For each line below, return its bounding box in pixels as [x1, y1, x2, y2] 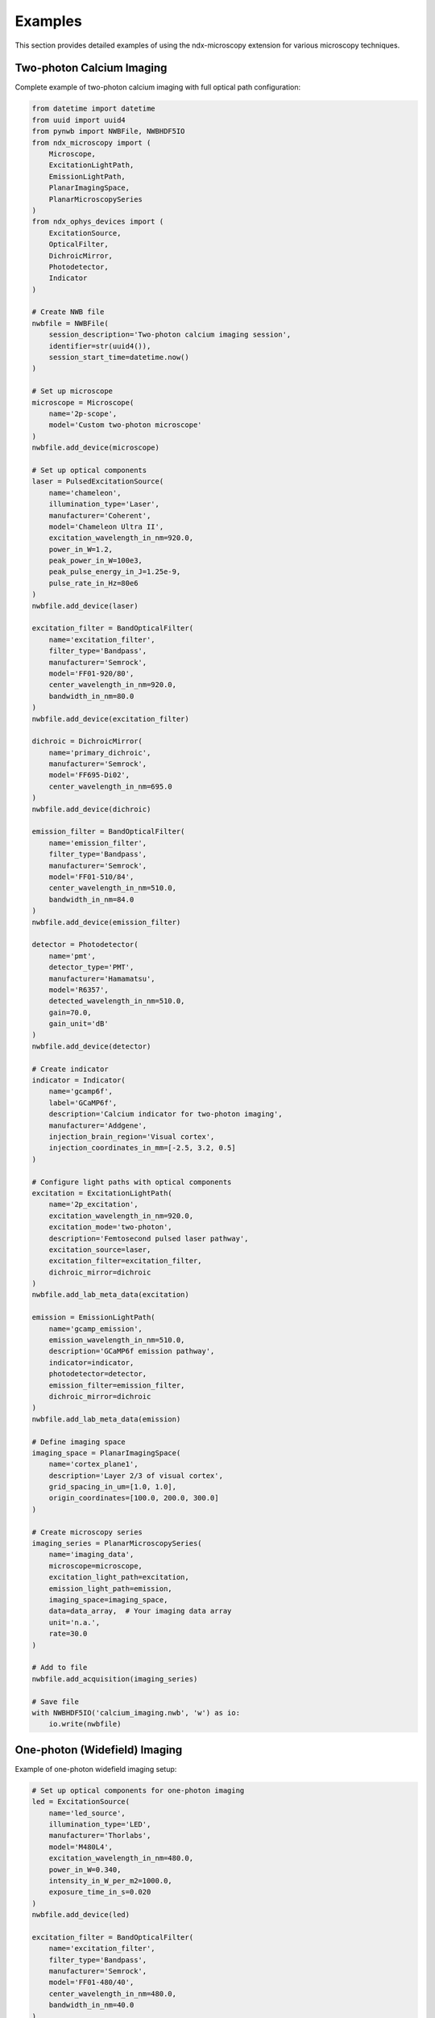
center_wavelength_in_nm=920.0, [48, 680, 177, 689]
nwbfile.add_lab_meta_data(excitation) [31, 1290, 189, 1300]
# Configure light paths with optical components [31, 1177, 232, 1187]
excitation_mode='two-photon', [48, 1223, 172, 1232]
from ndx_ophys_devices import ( [31, 217, 164, 226]
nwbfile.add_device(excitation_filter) [31, 714, 189, 723]
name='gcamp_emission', [48, 1324, 143, 1333]
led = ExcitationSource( [31, 1797, 130, 1807]
